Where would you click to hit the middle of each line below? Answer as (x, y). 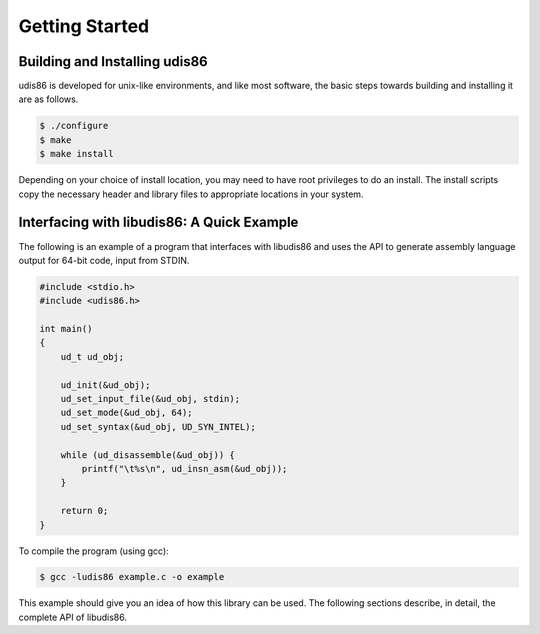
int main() (66, 329)
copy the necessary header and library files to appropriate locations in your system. (191, 194)
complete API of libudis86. (73, 617)
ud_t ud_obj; (92, 356)
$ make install (76, 154)
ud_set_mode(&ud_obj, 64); (127, 413)
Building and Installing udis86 (113, 61)
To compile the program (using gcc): (93, 551)
